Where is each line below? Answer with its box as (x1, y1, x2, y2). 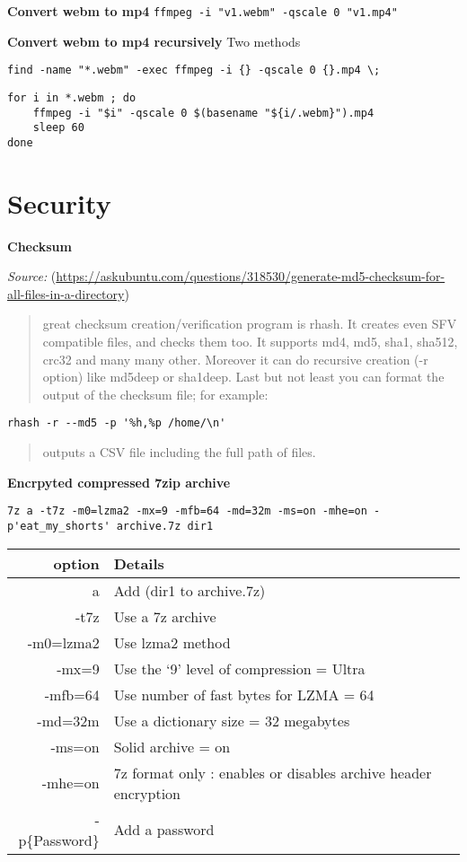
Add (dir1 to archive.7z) (113, 579, 266, 601)
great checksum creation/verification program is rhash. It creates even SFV (42, 314, 457, 333)
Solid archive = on (113, 735, 231, 757)
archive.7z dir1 (116, 519, 214, 532)
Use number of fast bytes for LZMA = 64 (113, 683, 374, 705)
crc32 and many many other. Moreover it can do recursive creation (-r (42, 349, 428, 368)
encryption (113, 782, 181, 804)
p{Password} (18, 829, 100, 850)
